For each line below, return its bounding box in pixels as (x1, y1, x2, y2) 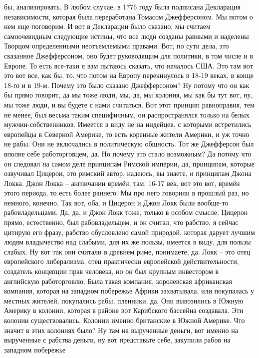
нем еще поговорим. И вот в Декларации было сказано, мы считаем (4, 21, 211, 31)
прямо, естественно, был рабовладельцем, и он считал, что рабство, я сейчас (4, 217, 239, 227)
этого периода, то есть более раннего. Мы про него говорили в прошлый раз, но (4, 187, 249, 198)
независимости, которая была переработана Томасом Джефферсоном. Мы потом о (4, 11, 253, 21)
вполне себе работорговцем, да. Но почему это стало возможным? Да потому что (4, 148, 252, 158)
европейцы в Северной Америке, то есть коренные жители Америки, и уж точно (4, 128, 250, 139)
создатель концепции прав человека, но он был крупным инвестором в (4, 266, 219, 276)
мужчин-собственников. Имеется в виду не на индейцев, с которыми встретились (4, 119, 252, 129)
